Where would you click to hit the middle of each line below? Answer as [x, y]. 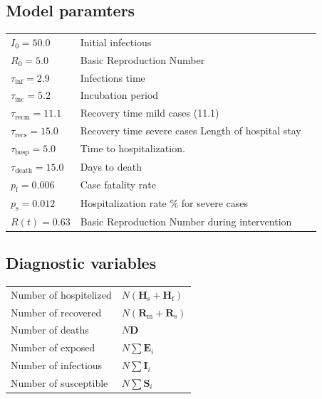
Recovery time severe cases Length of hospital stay [191, 131]
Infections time [113, 77]
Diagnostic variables [81, 263]
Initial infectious [116, 42]
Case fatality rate [118, 185]
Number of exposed [53, 347]
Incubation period [119, 95]
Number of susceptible [59, 382]
